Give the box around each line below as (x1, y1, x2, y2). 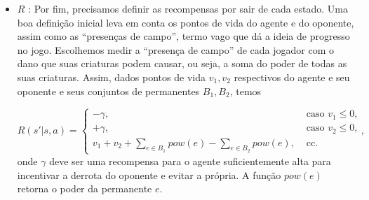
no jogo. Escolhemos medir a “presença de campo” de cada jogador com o (17, 42, 335, 57)
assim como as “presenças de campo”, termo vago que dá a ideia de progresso (17, 29, 350, 43)
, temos (229, 83, 262, 98)
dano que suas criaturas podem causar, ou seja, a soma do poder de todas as (17, 56, 347, 71)
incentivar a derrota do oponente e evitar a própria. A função (17, 167, 281, 182)
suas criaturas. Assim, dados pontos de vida (17, 69, 206, 84)
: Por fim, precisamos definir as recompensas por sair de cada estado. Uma (28, 1, 349, 15)
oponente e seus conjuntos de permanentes (17, 83, 200, 98)
